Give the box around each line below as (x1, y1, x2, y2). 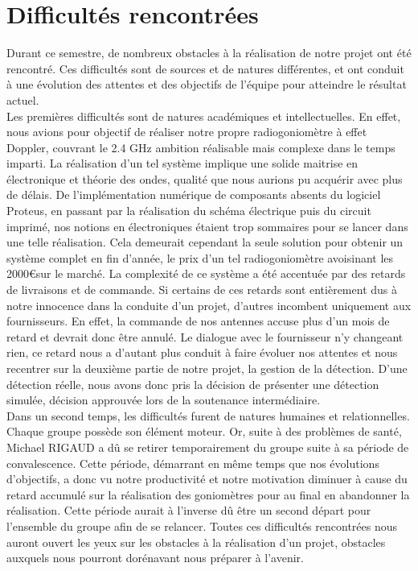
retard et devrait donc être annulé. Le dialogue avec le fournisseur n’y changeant (6, 328, 404, 345)
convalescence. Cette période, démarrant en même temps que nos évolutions (6, 454, 379, 471)
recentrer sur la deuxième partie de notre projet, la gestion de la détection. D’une (6, 360, 408, 376)
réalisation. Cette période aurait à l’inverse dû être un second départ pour (6, 502, 371, 519)
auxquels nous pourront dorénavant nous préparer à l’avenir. (6, 549, 305, 566)
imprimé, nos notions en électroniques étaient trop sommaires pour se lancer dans (6, 217, 408, 234)
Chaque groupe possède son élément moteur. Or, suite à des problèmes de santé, (6, 423, 402, 440)
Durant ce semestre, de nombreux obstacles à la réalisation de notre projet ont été (6, 44, 412, 61)
